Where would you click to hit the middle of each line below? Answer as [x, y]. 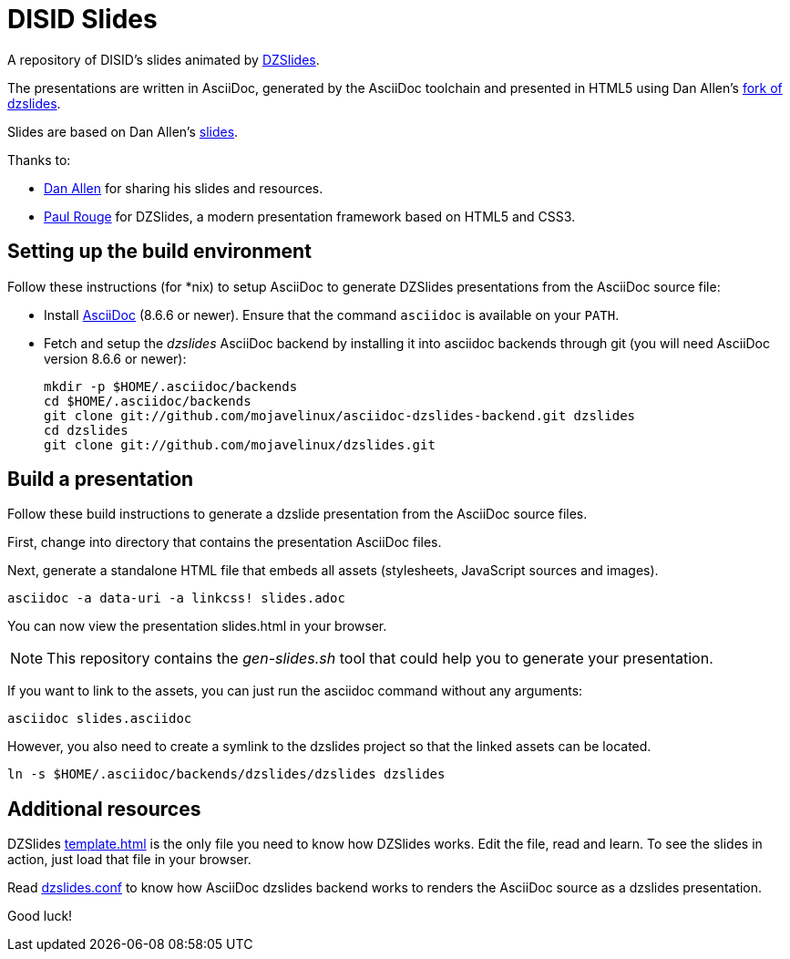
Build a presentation [101, 479]
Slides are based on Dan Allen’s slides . [123, 131]
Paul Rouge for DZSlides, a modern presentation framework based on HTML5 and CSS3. [310, 216]
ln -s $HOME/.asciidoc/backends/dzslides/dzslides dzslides [226, 774]
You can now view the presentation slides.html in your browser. [197, 626]
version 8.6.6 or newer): [115, 358]
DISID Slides [82, 19]
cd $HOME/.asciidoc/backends [148, 401]
